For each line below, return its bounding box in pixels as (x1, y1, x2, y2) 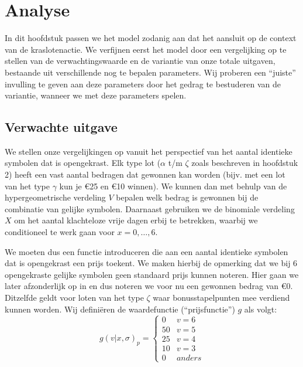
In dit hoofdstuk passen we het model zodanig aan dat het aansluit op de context (5, 32, 297, 44)
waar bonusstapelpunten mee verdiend (153, 291, 290, 304)
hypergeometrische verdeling (5, 191, 106, 203)
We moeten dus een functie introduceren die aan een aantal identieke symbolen (5, 245, 288, 257)
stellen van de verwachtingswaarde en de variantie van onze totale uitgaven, (5, 55, 276, 67)
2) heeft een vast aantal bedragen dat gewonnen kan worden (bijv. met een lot (5, 168, 285, 181)
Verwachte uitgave (5, 118, 118, 136)
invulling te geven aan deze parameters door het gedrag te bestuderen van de (5, 77, 281, 90)
